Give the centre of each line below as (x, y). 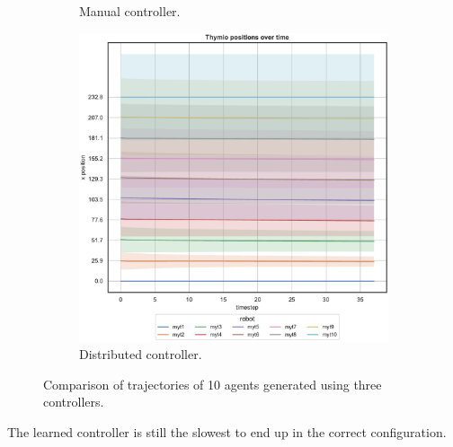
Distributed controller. (141, 354)
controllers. (74, 402)
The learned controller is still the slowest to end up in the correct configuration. (227, 431)
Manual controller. (130, 11)
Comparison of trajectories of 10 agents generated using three (213, 384)
